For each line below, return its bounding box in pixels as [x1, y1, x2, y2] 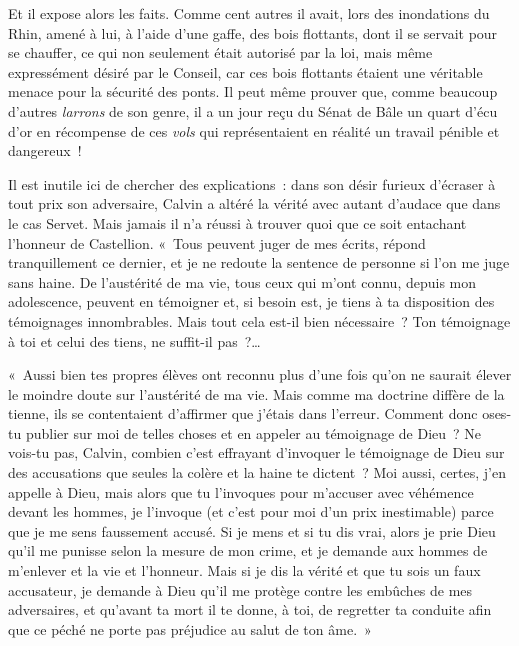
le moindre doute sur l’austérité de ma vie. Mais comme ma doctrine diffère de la [8, 383, 505, 404]
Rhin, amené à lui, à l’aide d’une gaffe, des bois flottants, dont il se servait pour [8, 22, 498, 43]
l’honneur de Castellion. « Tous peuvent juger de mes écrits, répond [8, 232, 426, 253]
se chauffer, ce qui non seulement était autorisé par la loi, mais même [8, 42, 433, 63]
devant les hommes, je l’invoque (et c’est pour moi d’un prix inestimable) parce [8, 501, 494, 522]
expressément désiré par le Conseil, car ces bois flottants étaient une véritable [8, 61, 483, 82]
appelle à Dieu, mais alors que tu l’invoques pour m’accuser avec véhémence [8, 481, 474, 502]
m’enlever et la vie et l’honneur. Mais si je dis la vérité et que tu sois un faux [8, 560, 481, 581]
